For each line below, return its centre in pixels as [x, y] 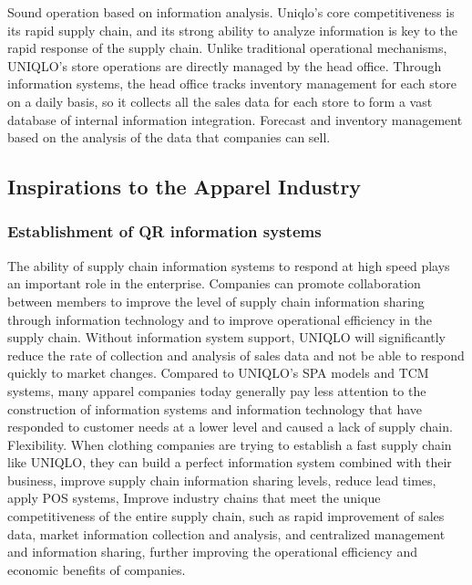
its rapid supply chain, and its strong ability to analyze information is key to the [233, 30]
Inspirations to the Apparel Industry [185, 187]
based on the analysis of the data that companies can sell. [169, 137]
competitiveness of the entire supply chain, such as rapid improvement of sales [226, 516]
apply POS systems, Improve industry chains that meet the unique [194, 498]
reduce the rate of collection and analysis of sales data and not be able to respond [236, 355]
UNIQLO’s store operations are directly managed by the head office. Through [225, 65]
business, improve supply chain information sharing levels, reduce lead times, [222, 480]
